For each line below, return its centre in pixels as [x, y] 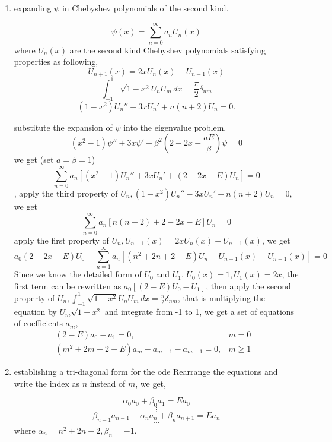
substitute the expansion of [63, 127]
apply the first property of [61, 240]
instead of [108, 383]
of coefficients [38, 323]
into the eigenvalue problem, [175, 127]
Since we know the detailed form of [78, 274]
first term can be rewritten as [68, 285]
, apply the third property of [66, 193]
